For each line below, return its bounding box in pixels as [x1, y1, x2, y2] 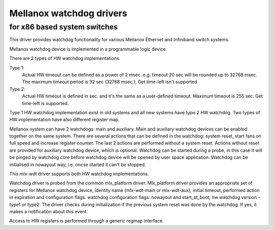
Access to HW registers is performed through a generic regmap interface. [9, 218, 164, 224]
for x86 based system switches [9, 22, 118, 31]
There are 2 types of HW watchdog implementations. [9, 55, 121, 61]
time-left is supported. [22, 100, 69, 106]
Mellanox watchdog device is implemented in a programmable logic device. [9, 46, 167, 52]
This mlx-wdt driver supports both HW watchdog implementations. [9, 171, 149, 177]
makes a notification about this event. [9, 208, 88, 214]
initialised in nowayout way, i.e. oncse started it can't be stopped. [9, 161, 146, 168]
